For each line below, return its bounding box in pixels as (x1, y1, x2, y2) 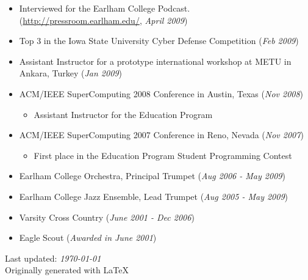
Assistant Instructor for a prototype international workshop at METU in (19, 54, 292, 67)
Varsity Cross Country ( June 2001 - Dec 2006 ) (19, 210, 195, 223)
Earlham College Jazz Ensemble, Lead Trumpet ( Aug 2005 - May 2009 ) (19, 190, 288, 202)
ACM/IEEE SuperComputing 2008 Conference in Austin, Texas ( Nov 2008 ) (19, 87, 304, 100)
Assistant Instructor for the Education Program (34, 108, 213, 120)
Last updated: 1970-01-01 (5, 251, 101, 264)
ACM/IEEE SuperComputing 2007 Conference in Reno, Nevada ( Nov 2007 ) (19, 128, 304, 141)
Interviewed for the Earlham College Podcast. (19, 2, 190, 14)
